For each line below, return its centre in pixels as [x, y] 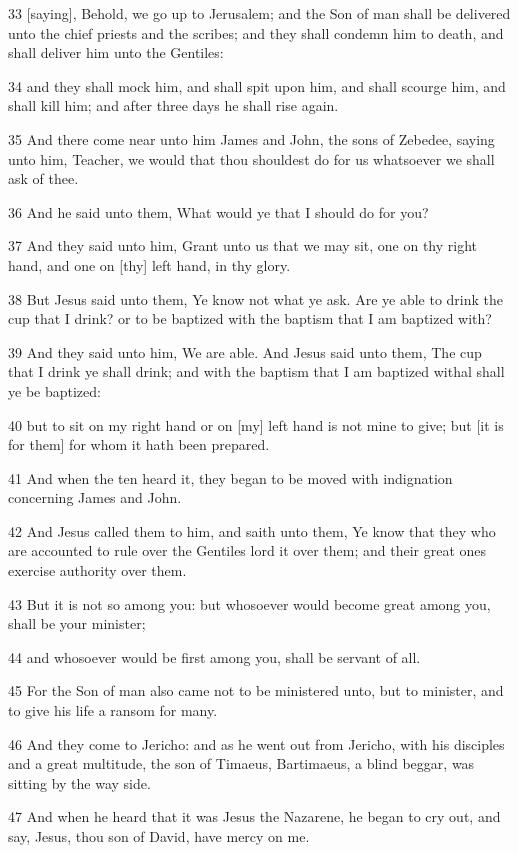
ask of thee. [43, 178]
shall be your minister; [77, 623]
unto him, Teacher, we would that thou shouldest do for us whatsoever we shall [251, 158]
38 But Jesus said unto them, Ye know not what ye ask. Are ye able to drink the [256, 298]
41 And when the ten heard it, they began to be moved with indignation [230, 477]
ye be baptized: [54, 390]
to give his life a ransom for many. [113, 710]
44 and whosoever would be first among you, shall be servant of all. [214, 656]
